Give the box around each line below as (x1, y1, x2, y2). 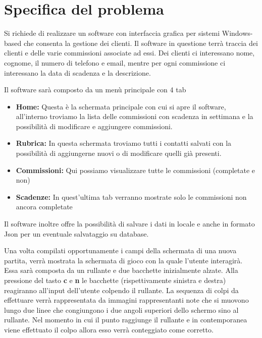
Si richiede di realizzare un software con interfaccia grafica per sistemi (4, 28, 220, 38)
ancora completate (16, 201, 73, 212)
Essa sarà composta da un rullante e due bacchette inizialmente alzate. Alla (4, 265, 238, 275)
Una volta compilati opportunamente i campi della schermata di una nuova (4, 245, 237, 256)
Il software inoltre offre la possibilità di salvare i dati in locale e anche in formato (4, 218, 255, 229)
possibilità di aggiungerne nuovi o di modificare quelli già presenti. (16, 148, 222, 158)
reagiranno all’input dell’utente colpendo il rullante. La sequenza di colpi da (4, 285, 239, 295)
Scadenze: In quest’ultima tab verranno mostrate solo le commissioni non (16, 191, 247, 202)
